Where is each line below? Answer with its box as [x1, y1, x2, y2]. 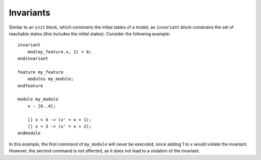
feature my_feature [17, 69, 64, 75]
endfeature [17, 83, 43, 88]
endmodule [17, 130, 41, 136]
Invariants [9, 7, 51, 18]
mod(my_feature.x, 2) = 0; [27, 49, 92, 54]
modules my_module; [27, 76, 74, 82]
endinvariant [17, 56, 48, 62]
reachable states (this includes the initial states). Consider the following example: [9, 31, 171, 36]
